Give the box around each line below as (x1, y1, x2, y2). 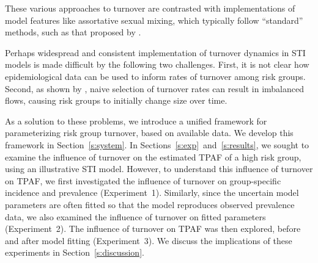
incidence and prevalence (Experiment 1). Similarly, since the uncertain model (5, 186, 299, 199)
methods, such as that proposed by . (5, 26, 141, 38)
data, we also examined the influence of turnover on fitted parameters (5, 210, 266, 223)
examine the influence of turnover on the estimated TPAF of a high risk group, (5, 150, 301, 163)
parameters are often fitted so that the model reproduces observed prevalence (5, 198, 295, 211)
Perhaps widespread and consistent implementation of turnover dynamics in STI (5, 46, 306, 59)
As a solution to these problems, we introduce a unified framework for (5, 114, 267, 127)
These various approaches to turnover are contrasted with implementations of (5, 2, 295, 14)
